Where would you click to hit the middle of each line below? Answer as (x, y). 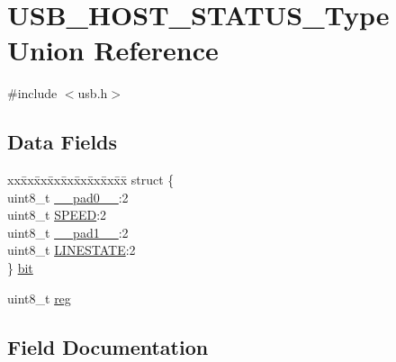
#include (32, 93)
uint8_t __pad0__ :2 (68, 197)
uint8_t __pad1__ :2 (68, 232)
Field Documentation (108, 346)
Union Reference (113, 50)
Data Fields (63, 142)
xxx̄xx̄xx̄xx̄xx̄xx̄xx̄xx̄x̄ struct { (91, 180)
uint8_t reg (39, 298)
